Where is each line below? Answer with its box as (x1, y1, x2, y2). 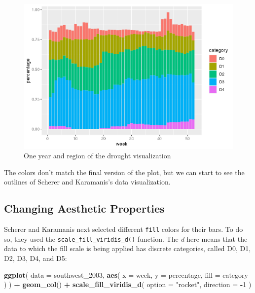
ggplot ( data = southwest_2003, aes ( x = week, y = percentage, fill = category (4, 269, 248, 280)
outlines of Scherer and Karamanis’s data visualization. (4, 177, 171, 187)
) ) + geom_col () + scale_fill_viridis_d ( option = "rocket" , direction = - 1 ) (4, 279, 252, 290)
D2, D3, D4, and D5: (4, 253, 67, 263)
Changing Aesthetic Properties (4, 201, 165, 216)
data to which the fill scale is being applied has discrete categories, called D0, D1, (4, 243, 251, 254)
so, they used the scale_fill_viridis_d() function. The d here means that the (4, 233, 248, 244)
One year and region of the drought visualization (24, 150, 171, 161)
